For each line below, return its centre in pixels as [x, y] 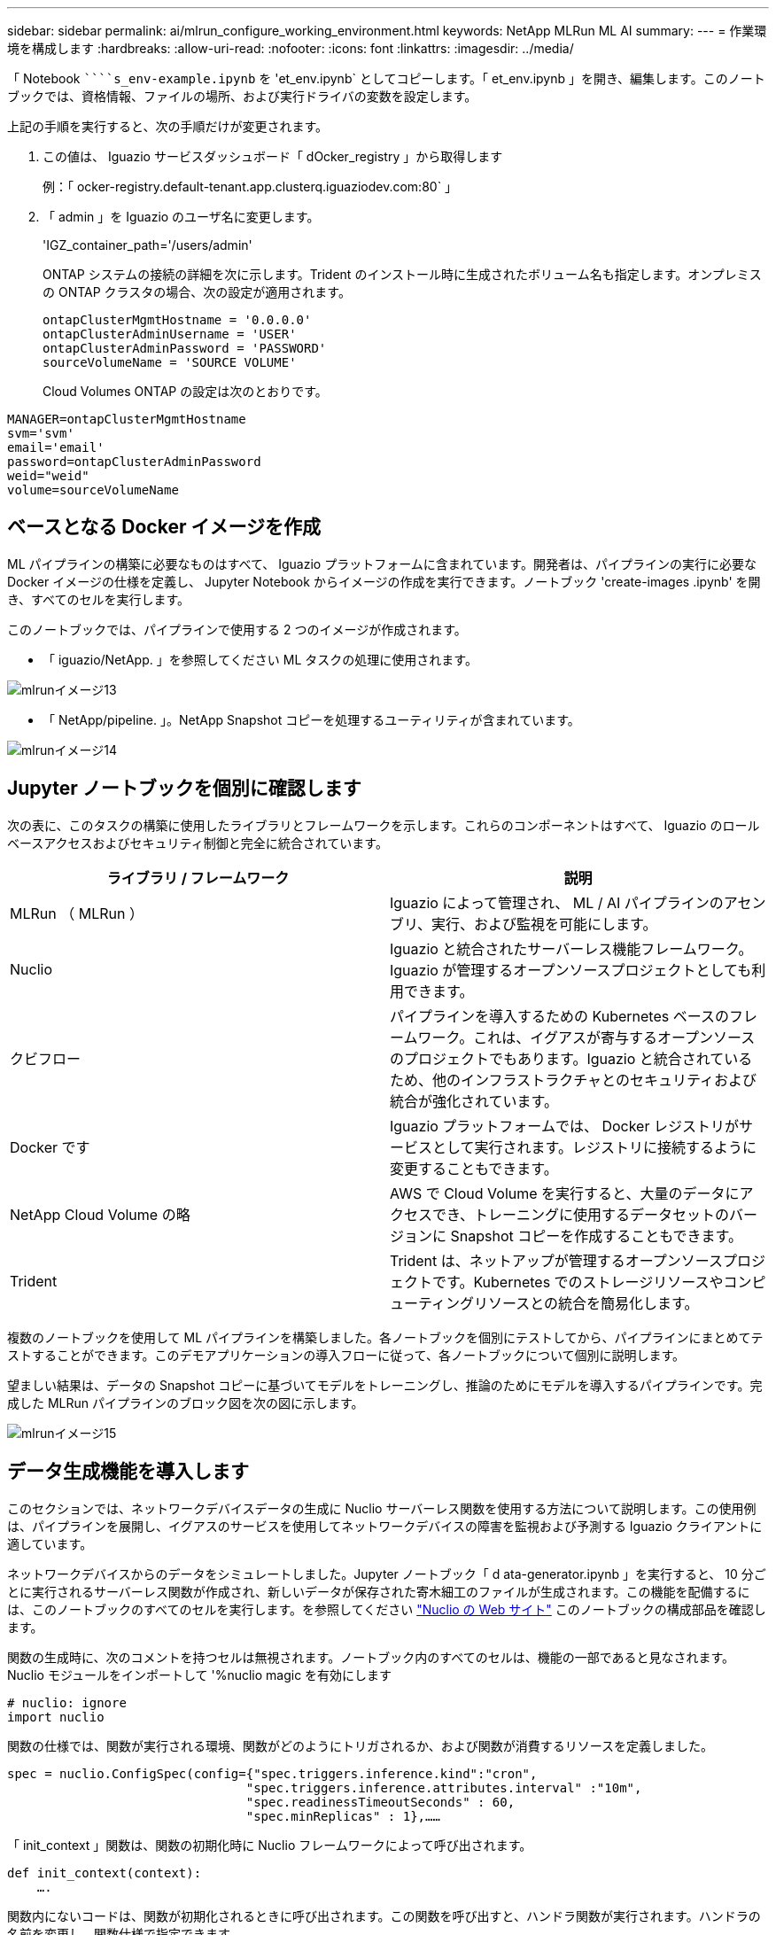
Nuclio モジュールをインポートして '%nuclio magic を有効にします [200, 1675]
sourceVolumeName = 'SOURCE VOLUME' [170, 362]
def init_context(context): [105, 1873]
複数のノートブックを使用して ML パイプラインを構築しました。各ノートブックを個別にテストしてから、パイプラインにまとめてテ [385, 1337]
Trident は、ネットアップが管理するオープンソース [557, 1260]
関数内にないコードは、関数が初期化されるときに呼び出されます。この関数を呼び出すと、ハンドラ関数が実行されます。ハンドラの [384, 1916]
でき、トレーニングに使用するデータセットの [581, 1214]
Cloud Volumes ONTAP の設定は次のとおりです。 [185, 391]
